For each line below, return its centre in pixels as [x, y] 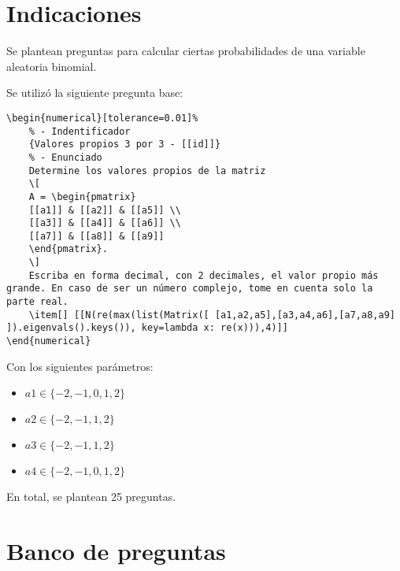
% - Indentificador [80, 131]
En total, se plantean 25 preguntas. [91, 497]
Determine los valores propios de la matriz [147, 171]
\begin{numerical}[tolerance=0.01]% [102, 118]
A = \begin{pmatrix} [82, 197]
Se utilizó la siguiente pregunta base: [95, 93]
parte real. [37, 302]
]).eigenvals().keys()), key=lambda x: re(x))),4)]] [147, 328]
